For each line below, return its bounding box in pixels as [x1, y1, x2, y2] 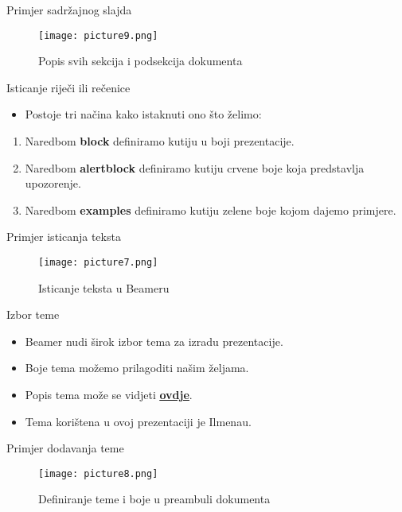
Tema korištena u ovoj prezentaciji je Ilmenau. [25, 413, 252, 429]
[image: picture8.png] [38, 467, 158, 479]
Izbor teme [6, 306, 60, 323]
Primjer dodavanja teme [6, 440, 124, 456]
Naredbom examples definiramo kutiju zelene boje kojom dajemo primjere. [25, 201, 396, 218]
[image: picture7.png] [38, 257, 158, 268]
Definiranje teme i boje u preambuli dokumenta [38, 491, 271, 507]
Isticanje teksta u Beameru [38, 279, 170, 296]
